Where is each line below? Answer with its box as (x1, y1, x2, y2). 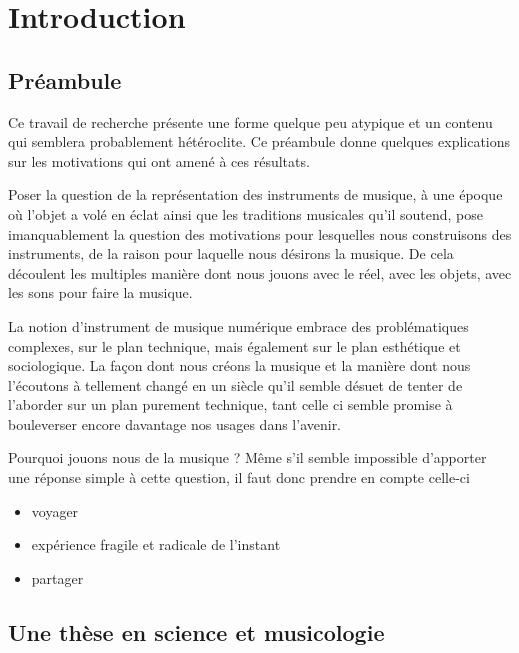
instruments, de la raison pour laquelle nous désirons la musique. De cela (8, 243, 454, 264)
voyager (31, 500, 79, 521)
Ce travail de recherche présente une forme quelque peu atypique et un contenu (8, 111, 493, 132)
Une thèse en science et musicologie (8, 616, 385, 647)
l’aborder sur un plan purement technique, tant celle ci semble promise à (8, 394, 453, 415)
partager (31, 567, 84, 588)
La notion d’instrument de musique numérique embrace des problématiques (8, 315, 469, 336)
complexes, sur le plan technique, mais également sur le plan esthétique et (8, 335, 461, 356)
